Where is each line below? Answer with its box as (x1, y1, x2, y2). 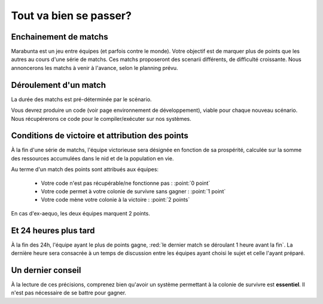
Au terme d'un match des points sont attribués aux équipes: (11, 166, 159, 173)
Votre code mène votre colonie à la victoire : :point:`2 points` (41, 196, 190, 203)
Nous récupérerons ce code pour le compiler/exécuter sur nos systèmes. (11, 115, 191, 122)
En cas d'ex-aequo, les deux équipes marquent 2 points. (11, 209, 151, 217)
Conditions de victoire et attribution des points (11, 130, 188, 141)
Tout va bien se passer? (11, 9, 132, 22)
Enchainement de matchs (11, 32, 108, 42)
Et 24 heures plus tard (11, 225, 95, 236)
